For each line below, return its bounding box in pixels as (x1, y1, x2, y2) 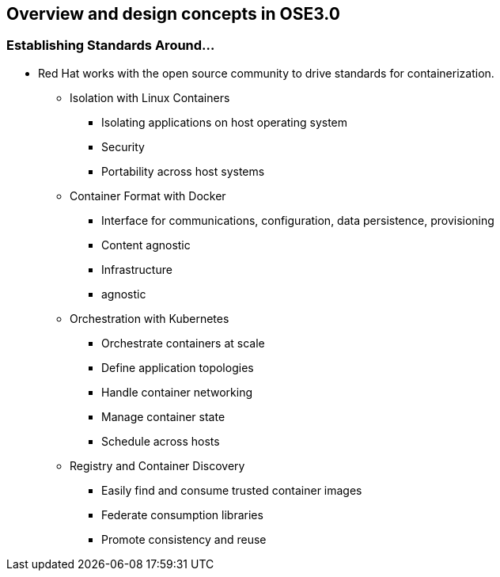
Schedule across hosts (101, 434, 220, 448)
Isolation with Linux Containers (70, 90, 230, 104)
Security (101, 139, 145, 154)
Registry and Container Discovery (70, 458, 245, 473)
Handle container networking (101, 385, 253, 399)
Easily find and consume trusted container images (101, 483, 362, 497)
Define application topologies (101, 360, 254, 374)
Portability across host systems (101, 164, 265, 178)
